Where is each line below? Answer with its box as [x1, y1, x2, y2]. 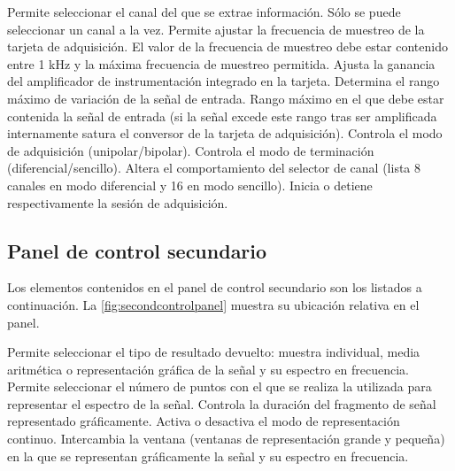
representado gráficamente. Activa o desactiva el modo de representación [7, 412, 400, 430]
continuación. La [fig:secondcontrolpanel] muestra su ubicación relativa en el [7, 295, 420, 313]
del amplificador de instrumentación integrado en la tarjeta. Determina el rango [7, 72, 440, 90]
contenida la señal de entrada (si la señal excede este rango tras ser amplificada [7, 106, 437, 125]
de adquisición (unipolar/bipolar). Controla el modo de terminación [7, 141, 374, 159]
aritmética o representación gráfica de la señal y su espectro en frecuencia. [7, 359, 409, 378]
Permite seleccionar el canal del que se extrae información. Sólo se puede [7, 3, 401, 20]
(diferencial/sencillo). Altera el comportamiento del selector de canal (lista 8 [7, 158, 421, 177]
